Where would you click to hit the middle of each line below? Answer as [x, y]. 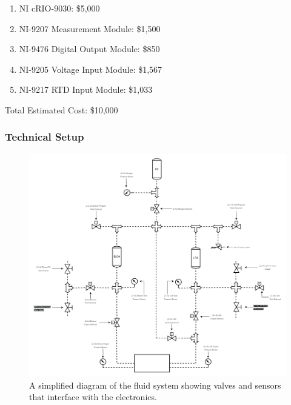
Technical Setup [45, 137]
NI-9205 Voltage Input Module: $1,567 [91, 69]
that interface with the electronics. [93, 397]
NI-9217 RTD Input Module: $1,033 [86, 89]
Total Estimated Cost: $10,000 [62, 109]
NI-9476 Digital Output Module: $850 [89, 49]
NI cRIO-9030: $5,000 [59, 8]
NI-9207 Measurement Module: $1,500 [90, 28]
